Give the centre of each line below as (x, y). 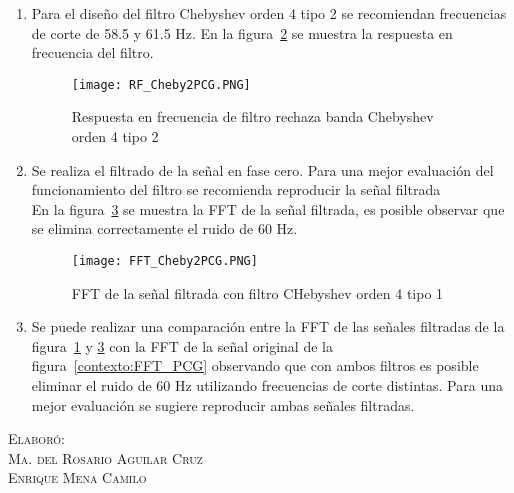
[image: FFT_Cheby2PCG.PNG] (164, 261)
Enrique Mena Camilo (77, 477)
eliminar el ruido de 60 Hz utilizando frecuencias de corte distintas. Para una (267, 385)
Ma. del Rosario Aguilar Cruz (105, 457)
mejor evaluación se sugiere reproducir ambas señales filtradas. (223, 404)
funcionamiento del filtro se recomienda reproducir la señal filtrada (236, 189)
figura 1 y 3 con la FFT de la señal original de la (182, 345)
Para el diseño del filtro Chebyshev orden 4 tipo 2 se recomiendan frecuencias (269, 13)
